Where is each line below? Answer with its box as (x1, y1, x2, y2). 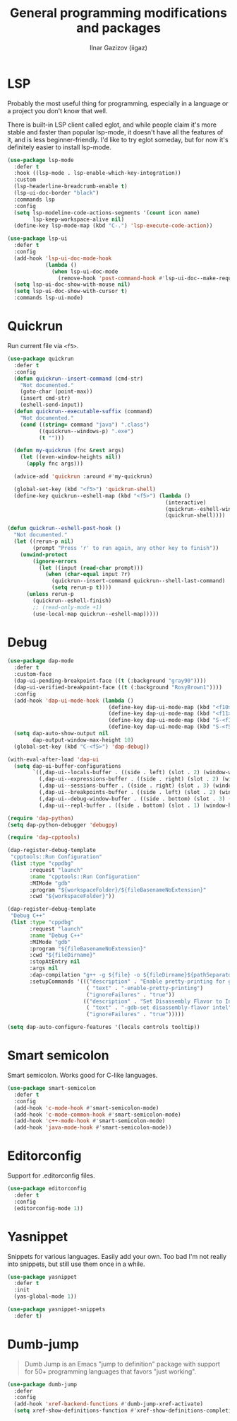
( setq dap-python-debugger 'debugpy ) (7, 821, 119, 829)
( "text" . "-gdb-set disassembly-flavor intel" (85, 1004, 232, 1011)
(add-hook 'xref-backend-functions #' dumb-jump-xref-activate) (13, 1400, 203, 1408)
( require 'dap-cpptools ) (7, 834, 80, 841)
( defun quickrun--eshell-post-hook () (7, 525, 121, 532)
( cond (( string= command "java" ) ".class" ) (20, 421, 150, 428)
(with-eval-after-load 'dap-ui (7, 756, 99, 763)
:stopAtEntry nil (29, 958, 80, 965)
